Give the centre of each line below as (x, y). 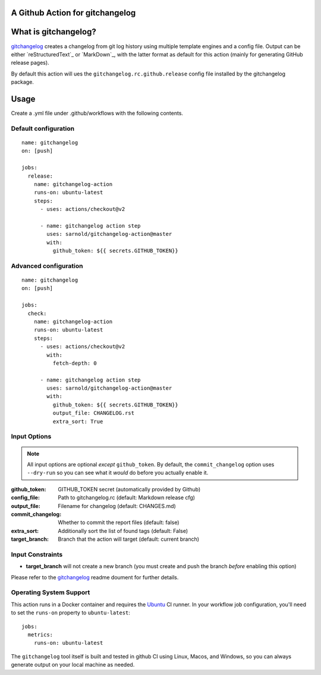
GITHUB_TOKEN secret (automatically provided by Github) (129, 489)
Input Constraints (37, 554)
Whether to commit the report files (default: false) (119, 522)
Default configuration (43, 128)
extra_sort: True (78, 421)
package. (22, 82)
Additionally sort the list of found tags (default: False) (123, 531)
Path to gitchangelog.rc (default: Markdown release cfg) (127, 498)
